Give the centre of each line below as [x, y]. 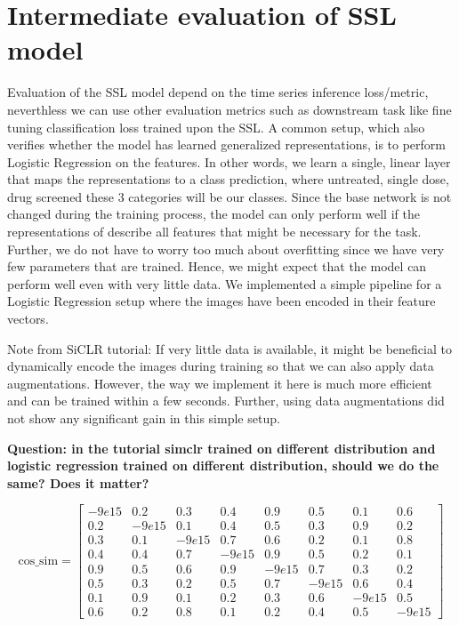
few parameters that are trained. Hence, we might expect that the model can [217, 266]
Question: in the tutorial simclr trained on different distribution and [221, 448]
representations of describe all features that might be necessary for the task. [214, 232]
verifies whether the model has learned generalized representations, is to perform [227, 144]
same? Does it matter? [78, 482]
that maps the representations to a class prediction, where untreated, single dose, [228, 179]
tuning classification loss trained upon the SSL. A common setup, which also [216, 127]
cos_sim [38, 561]
